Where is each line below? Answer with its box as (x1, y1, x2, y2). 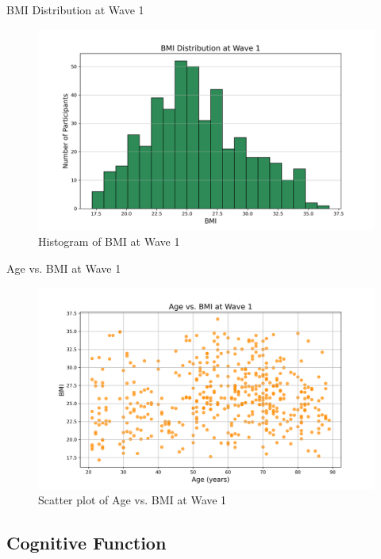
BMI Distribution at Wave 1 (6, 2, 144, 17)
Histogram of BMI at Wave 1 (38, 233, 180, 250)
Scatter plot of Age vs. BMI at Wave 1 (38, 492, 227, 508)
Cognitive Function (6, 530, 167, 555)
